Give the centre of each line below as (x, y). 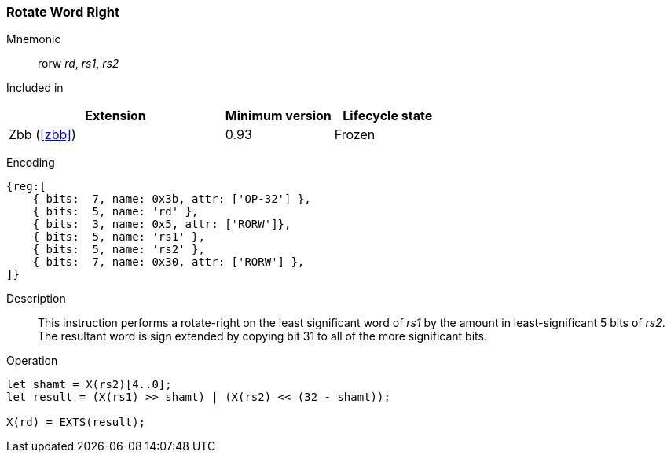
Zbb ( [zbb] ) (42, 135)
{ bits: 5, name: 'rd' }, (115, 212)
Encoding (31, 163)
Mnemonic (34, 39)
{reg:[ (26, 187)
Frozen (355, 135)
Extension (115, 116)
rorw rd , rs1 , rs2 (79, 64)
